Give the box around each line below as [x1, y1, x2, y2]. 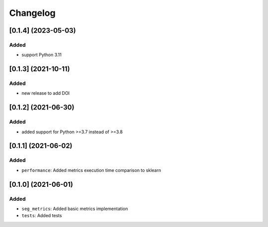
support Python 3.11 [21, 52, 62, 58]
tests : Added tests [21, 213, 62, 219]
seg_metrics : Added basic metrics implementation [21, 206, 129, 212]
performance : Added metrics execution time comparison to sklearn [21, 167, 161, 173]
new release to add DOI [21, 90, 70, 96]
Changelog [9, 7, 56, 18]
